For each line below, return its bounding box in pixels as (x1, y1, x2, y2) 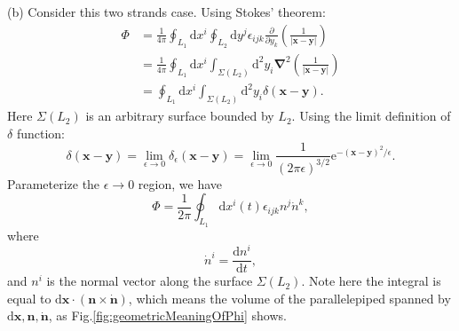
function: (16, 123, 65, 142)
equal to (7, 288, 51, 307)
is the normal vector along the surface (46, 272, 253, 290)
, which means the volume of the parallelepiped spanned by (128, 288, 451, 307)
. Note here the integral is (301, 272, 441, 290)
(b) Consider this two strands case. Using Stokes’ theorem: (7, 3, 326, 20)
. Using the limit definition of (291, 106, 451, 125)
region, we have (138, 174, 222, 193)
